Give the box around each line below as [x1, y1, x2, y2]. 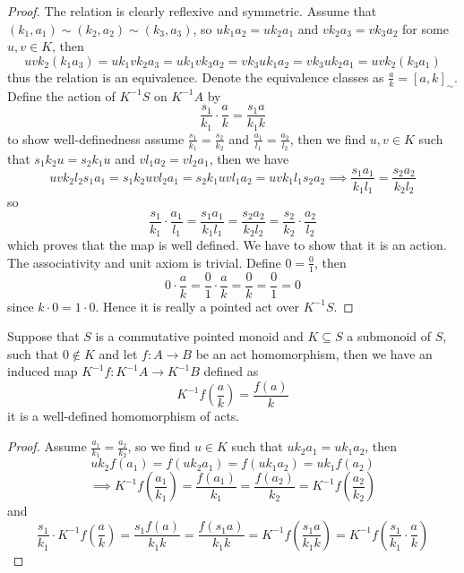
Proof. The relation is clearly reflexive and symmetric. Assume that [7, 2, 377, 20]
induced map [7, 362, 78, 381]
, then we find [289, 129, 366, 148]
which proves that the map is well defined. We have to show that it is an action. [7, 235, 447, 254]
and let [99, 344, 138, 363]
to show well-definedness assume [7, 129, 185, 148]
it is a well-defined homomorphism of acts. [7, 406, 240, 425]
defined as [203, 362, 259, 381]
